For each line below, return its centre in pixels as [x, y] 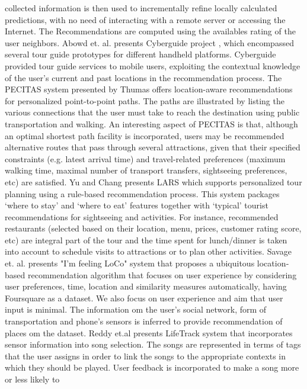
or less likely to [32, 379]
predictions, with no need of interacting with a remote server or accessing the [145, 19]
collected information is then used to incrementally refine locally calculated [141, 8]
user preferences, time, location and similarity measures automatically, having [146, 286]
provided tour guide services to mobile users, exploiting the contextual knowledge [153, 65]
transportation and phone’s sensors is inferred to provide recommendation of [144, 321]
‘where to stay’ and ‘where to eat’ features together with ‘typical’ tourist [137, 205]
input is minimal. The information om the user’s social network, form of [136, 309]
